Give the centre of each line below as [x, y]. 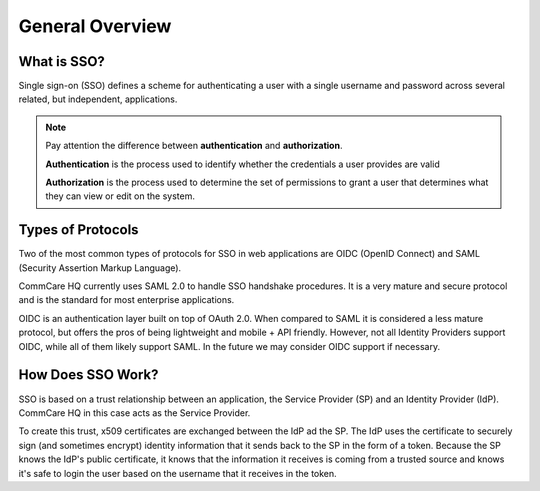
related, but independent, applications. [98, 99]
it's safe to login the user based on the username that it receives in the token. [177, 473]
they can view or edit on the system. [120, 196]
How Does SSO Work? [88, 375]
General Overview [95, 26]
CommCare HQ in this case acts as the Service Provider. [134, 412]
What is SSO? [61, 61]
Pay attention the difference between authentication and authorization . [194, 146]
